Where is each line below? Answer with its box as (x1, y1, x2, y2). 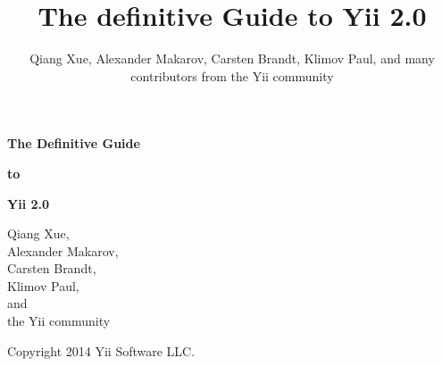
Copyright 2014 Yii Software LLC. (7, 341, 196, 360)
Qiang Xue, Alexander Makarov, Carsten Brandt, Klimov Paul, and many (29, 49, 435, 68)
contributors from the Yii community (130, 66, 334, 85)
